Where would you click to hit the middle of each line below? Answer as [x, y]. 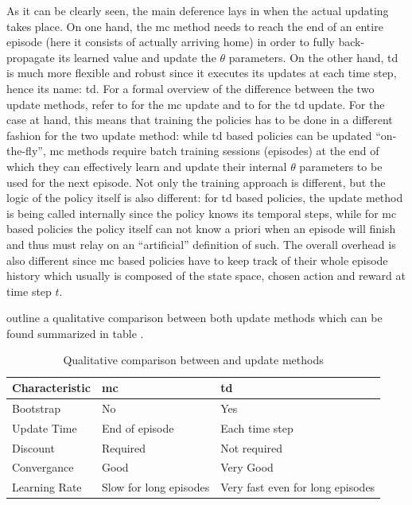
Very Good [247, 467]
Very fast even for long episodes [298, 487]
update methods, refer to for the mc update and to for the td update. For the [196, 104]
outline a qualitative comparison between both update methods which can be [194, 318]
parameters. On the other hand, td [313, 57]
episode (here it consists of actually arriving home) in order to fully [171, 42]
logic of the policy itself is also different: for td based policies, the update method [205, 198]
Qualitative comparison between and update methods [193, 360]
